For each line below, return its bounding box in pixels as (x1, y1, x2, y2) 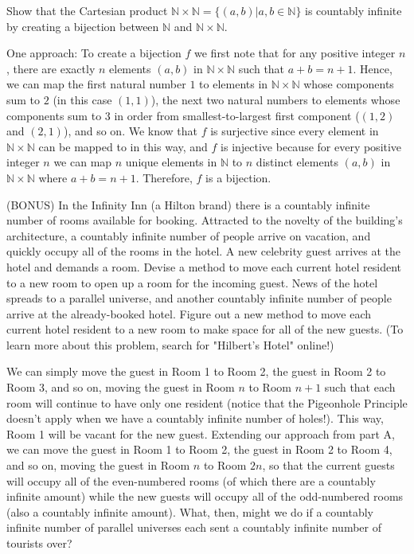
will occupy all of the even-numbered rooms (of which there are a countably (6, 472, 376, 489)
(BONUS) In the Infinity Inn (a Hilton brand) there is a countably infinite (6, 196, 370, 213)
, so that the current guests (262, 457, 395, 474)
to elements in (199, 76, 268, 92)
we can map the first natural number (6, 76, 186, 92)
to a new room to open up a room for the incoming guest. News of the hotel (6, 274, 378, 291)
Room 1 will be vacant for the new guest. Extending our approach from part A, (6, 425, 395, 442)
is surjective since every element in (210, 123, 379, 139)
